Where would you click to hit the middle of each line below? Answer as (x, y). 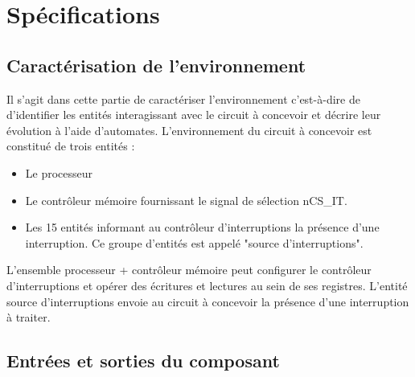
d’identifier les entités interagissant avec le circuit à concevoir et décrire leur (194, 115)
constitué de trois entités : (71, 146)
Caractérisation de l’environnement (156, 65)
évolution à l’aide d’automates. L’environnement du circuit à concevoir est (189, 130)
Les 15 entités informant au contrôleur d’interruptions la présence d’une (202, 227)
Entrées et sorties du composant (143, 361)
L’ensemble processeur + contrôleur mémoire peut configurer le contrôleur (189, 270)
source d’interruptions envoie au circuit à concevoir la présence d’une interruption (208, 301)
